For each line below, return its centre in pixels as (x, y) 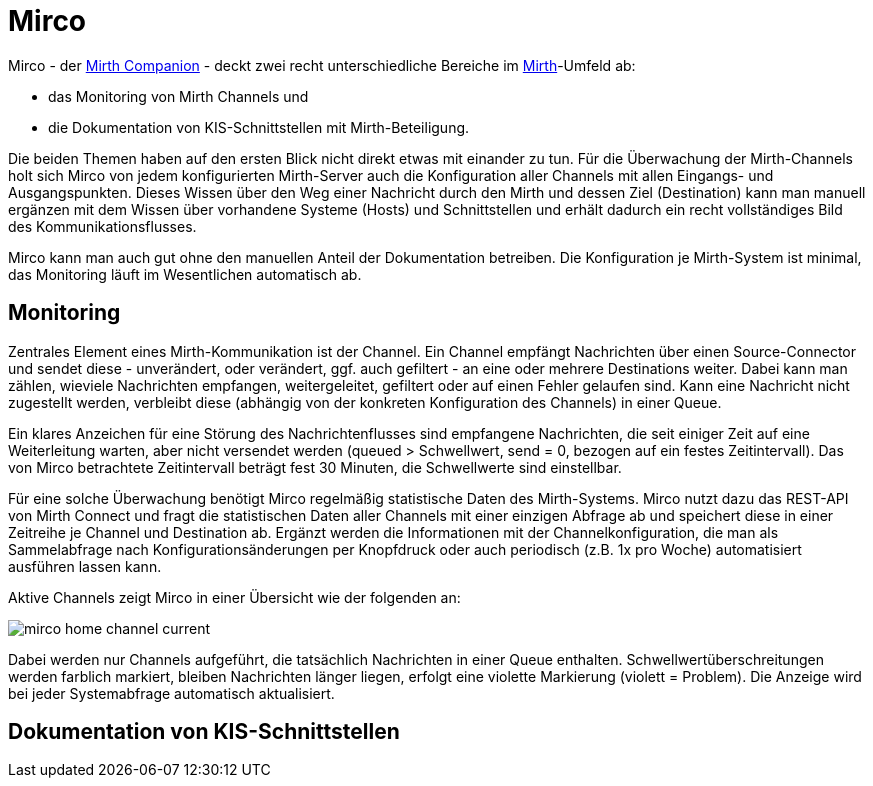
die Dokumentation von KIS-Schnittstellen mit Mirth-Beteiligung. (259, 127)
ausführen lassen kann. (85, 566)
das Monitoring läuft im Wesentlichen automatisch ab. (185, 274)
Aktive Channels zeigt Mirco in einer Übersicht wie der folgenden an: (234, 597)
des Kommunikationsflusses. (102, 226)
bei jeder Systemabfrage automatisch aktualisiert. (171, 693)
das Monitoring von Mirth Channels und (178, 96)
